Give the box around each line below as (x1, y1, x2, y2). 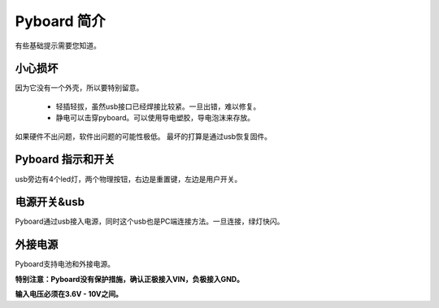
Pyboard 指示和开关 (15, 153, 115, 167)
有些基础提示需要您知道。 (15, 41, 101, 50)
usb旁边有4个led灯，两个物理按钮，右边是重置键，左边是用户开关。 (15, 174, 242, 184)
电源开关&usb (15, 195, 85, 209)
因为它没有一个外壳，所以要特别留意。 (15, 83, 144, 93)
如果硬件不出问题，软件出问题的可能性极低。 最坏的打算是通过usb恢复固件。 (15, 131, 272, 141)
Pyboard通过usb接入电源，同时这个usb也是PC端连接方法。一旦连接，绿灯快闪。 (15, 216, 285, 227)
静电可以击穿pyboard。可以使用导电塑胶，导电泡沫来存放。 (55, 113, 255, 123)
